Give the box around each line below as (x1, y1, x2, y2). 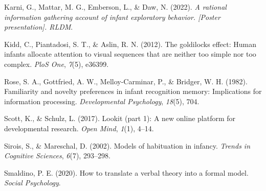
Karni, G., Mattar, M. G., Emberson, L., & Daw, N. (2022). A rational (4, 2, 227, 12)
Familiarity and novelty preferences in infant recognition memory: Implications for (4, 86, 262, 97)
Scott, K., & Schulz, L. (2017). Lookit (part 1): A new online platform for (4, 113, 236, 124)
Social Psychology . (4, 177, 61, 188)
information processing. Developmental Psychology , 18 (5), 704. (4, 96, 199, 106)
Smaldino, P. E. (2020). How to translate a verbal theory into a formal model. (4, 167, 249, 178)
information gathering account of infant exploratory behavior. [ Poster (4, 11, 220, 22)
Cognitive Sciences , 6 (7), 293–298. (4, 150, 110, 161)
